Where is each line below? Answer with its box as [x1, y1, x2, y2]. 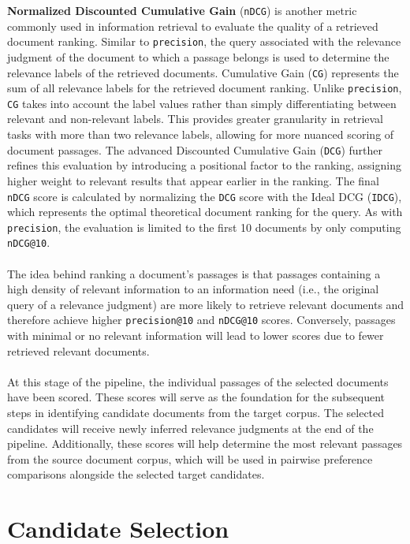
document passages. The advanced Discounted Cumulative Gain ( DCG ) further [7, 141, 383, 158]
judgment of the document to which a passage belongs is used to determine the [7, 48, 389, 65]
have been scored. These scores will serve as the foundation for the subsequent [7, 389, 386, 405]
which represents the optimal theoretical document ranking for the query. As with [7, 203, 403, 220]
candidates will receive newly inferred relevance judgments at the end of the [7, 419, 374, 436]
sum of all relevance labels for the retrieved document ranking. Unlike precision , [7, 80, 402, 96]
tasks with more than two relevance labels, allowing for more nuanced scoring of [7, 126, 394, 143]
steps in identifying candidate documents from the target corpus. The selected [7, 404, 385, 421]
